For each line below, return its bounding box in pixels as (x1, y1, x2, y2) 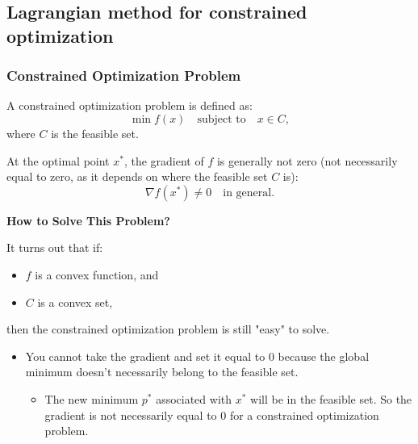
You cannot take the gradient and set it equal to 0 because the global (25, 347, 370, 364)
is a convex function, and (35, 266, 159, 283)
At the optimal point (6, 152, 110, 169)
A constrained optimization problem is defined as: (6, 97, 253, 114)
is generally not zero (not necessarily (216, 152, 398, 169)
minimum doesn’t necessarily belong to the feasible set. (25, 363, 299, 380)
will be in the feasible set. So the (250, 390, 412, 407)
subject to (197, 113, 246, 125)
